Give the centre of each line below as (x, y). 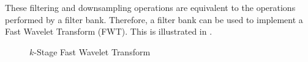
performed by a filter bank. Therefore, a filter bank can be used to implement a (154, 19)
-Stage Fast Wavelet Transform (92, 51)
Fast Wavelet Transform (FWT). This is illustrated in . (109, 31)
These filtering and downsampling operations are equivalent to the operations (150, 7)
